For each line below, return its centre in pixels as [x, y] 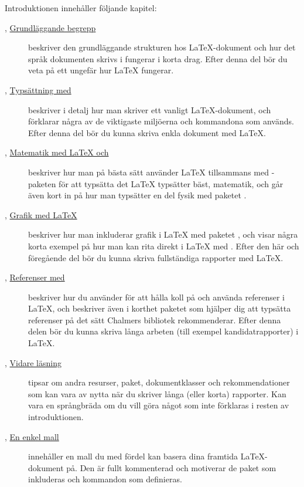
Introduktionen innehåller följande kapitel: [81, 8]
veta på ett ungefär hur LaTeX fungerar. [101, 70]
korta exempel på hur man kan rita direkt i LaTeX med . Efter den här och [164, 246]
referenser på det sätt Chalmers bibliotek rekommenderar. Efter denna [155, 319]
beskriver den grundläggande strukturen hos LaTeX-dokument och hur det [162, 47]
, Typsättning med [38, 89]
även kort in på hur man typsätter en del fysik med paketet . [137, 195]
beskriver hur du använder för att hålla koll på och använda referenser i [157, 297]
